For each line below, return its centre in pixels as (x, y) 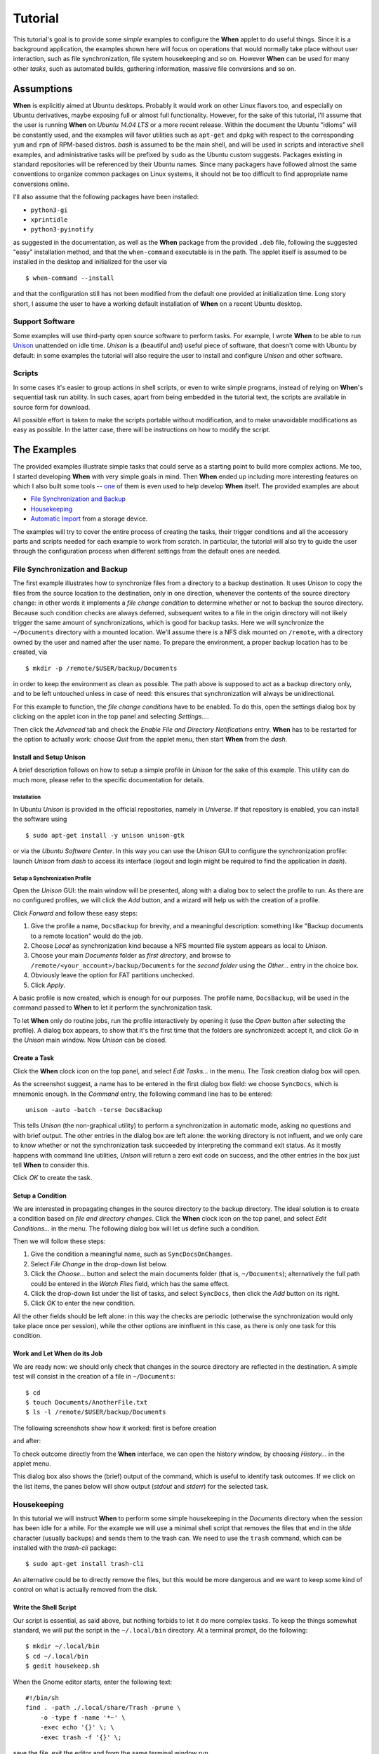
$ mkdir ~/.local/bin (62, 1646)
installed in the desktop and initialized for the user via (90, 262)
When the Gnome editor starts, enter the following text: (92, 1682)
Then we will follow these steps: (59, 1241)
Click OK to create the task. (53, 1178)
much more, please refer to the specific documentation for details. (109, 779)
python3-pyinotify (62, 229)
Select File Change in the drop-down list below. (99, 1264)
